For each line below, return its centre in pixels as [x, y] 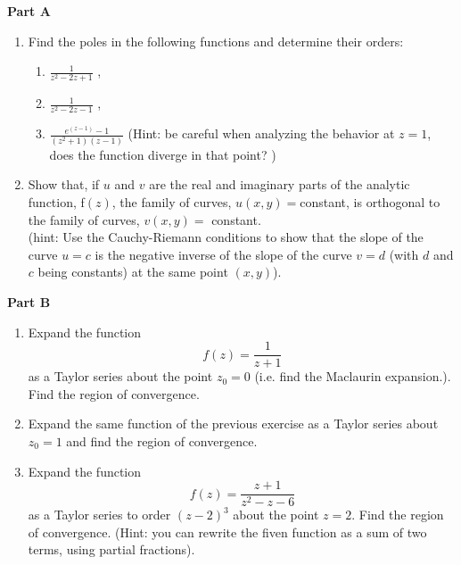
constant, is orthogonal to [370, 201]
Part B [29, 301]
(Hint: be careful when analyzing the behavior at [261, 133]
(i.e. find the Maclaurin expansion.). [353, 376]
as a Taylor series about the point [120, 376]
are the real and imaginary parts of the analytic [280, 184]
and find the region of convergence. [162, 440]
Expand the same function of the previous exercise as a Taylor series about [233, 424]
